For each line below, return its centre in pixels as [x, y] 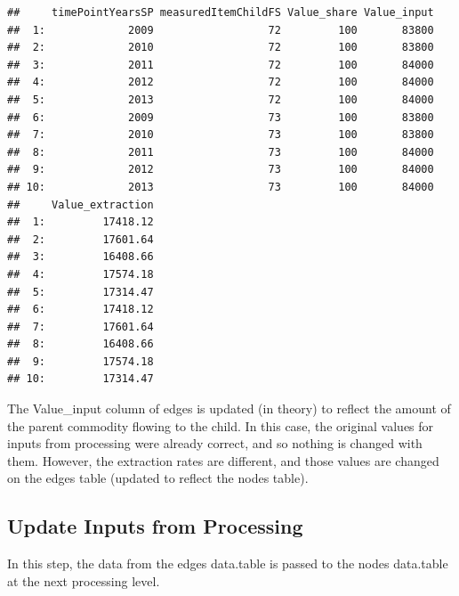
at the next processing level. [84, 580]
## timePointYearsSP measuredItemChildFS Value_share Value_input [221, 12]
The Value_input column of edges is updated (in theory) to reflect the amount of [229, 408]
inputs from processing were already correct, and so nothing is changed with [215, 443]
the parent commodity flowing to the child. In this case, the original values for [221, 425]
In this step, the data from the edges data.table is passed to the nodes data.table [228, 563]
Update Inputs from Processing [155, 526]
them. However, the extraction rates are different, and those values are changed [223, 460]
